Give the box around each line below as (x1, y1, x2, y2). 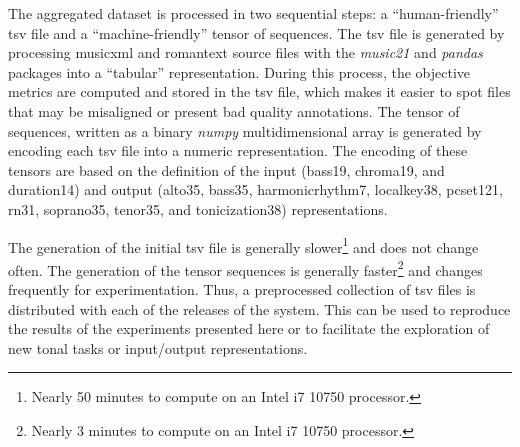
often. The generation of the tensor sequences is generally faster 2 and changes (8, 256, 483, 280)
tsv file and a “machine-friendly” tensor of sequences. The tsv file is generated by (8, 22, 505, 43)
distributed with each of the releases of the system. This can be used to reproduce (8, 298, 511, 319)
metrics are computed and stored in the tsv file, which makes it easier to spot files (8, 81, 511, 102)
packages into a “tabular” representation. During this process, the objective (8, 61, 470, 82)
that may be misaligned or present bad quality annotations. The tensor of (8, 100, 460, 121)
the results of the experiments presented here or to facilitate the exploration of (8, 318, 490, 339)
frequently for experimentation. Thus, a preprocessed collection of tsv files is (8, 279, 476, 300)
